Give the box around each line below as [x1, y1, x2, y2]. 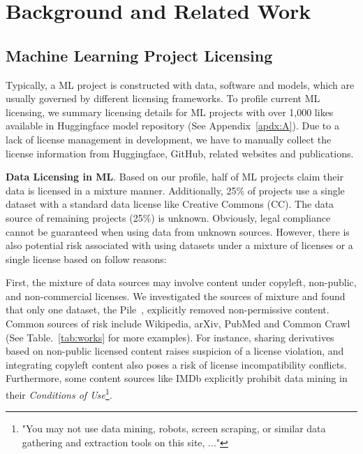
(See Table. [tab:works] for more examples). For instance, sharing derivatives [6, 329, 334, 344]
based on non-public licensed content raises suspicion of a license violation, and [6, 343, 344, 358]
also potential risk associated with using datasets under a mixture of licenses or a [6, 238, 353, 253]
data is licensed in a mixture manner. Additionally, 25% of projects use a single [6, 183, 345, 197]
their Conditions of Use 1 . [6, 385, 112, 402]
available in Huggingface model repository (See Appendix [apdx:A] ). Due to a [6, 118, 339, 133]
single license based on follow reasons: [6, 251, 167, 266]
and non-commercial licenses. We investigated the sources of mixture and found [6, 288, 346, 303]
